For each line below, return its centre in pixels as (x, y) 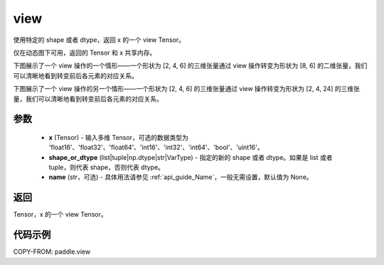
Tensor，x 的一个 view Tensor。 (60, 215)
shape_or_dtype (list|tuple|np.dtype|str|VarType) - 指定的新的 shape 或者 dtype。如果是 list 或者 (191, 157)
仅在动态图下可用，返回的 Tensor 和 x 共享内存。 (85, 53)
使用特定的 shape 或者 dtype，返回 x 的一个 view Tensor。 (99, 40)
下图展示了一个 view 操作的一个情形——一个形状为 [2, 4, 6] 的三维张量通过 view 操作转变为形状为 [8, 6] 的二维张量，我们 (190, 66)
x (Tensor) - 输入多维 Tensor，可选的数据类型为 (118, 137)
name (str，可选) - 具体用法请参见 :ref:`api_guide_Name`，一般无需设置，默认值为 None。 (181, 177)
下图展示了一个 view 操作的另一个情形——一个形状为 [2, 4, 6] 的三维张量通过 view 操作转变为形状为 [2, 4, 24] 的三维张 (187, 89)
